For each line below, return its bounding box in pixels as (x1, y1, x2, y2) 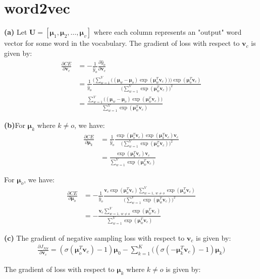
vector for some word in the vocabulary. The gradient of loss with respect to (4, 38, 240, 48)
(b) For (4, 120, 25, 130)
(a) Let (4, 27, 27, 37)
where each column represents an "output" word (93, 27, 242, 37)
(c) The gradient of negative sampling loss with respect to (4, 232, 185, 243)
